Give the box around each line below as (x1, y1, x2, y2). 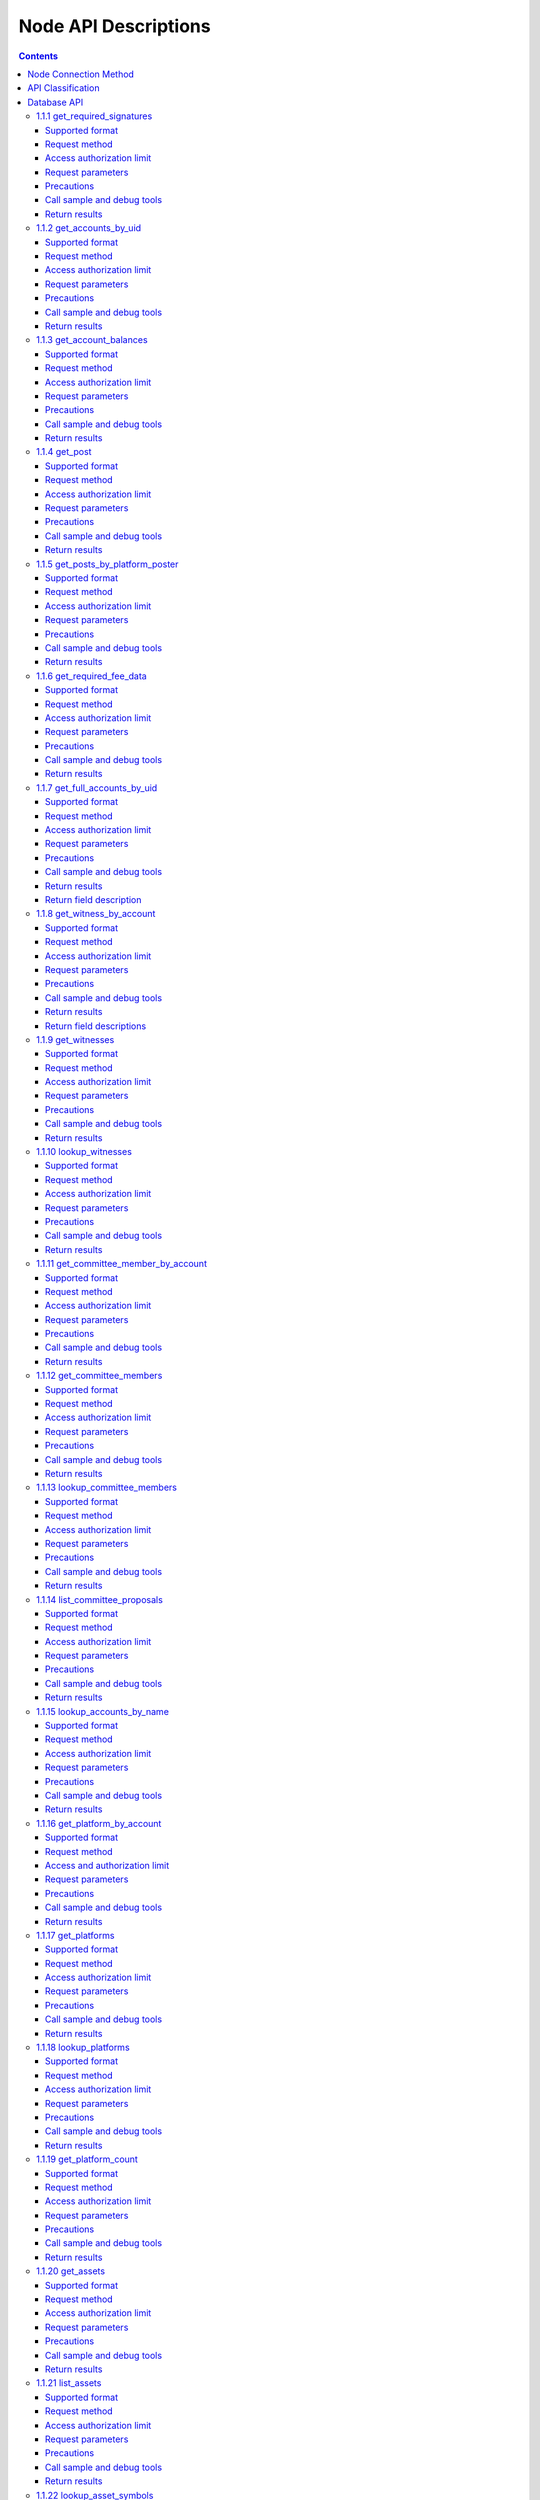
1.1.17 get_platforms (36, 1929, 115, 1941)
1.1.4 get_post (36, 446, 92, 458)
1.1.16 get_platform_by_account (36, 1817, 162, 1829)
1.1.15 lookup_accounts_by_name (36, 1705, 170, 1717)
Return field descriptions (45, 1020, 147, 1032)
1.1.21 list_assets (36, 2377, 102, 2389)
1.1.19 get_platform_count (36, 2153, 139, 2165)
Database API (27, 96, 84, 108)
